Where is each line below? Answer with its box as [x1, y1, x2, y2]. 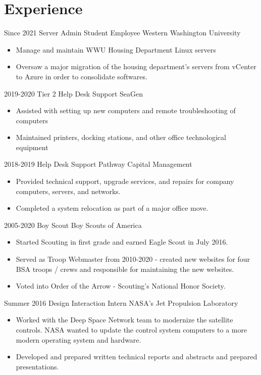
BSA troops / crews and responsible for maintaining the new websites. [16, 263, 234, 274]
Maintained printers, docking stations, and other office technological [16, 132, 226, 143]
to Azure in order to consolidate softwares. [16, 71, 147, 81]
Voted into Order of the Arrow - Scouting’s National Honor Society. [16, 280, 226, 291]
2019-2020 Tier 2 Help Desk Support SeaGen [4, 88, 143, 99]
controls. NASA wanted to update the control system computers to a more [16, 324, 247, 335]
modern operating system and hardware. [16, 334, 141, 345]
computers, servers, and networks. [16, 185, 121, 196]
